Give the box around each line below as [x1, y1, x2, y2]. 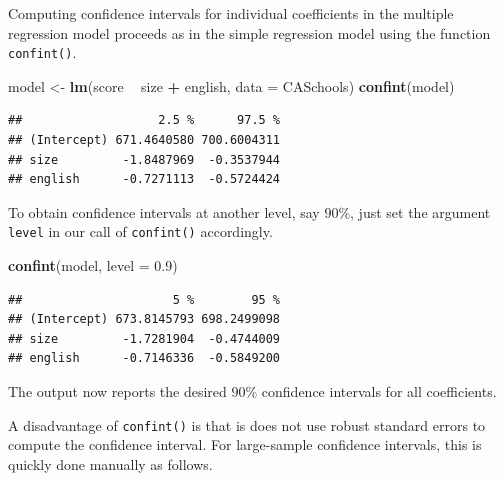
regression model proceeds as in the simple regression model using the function [8, 22, 491, 43]
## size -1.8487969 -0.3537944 [8, 152, 281, 167]
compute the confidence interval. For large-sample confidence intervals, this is [8, 434, 482, 455]
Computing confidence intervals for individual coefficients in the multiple [8, 3, 454, 23]
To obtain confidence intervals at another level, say [8, 201, 320, 222]
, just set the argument [350, 201, 491, 222]
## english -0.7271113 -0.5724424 [8, 172, 281, 187]
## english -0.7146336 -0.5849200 [8, 351, 281, 366]
